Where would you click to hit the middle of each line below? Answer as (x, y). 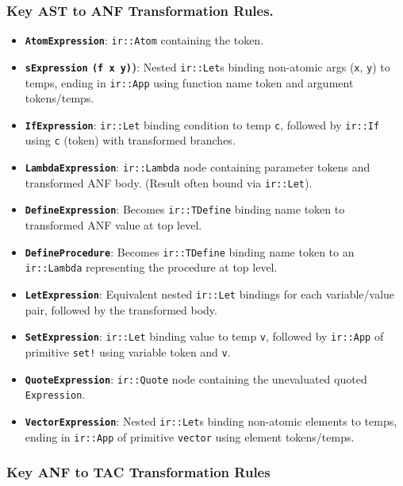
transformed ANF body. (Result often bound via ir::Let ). (169, 182)
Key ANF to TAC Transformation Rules (138, 472)
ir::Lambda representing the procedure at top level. (151, 267)
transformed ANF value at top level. (113, 225)
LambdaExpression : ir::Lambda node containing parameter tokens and (198, 167)
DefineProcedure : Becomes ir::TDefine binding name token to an (190, 251)
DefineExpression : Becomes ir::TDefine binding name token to (185, 209)
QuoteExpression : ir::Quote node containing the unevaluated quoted (196, 378)
